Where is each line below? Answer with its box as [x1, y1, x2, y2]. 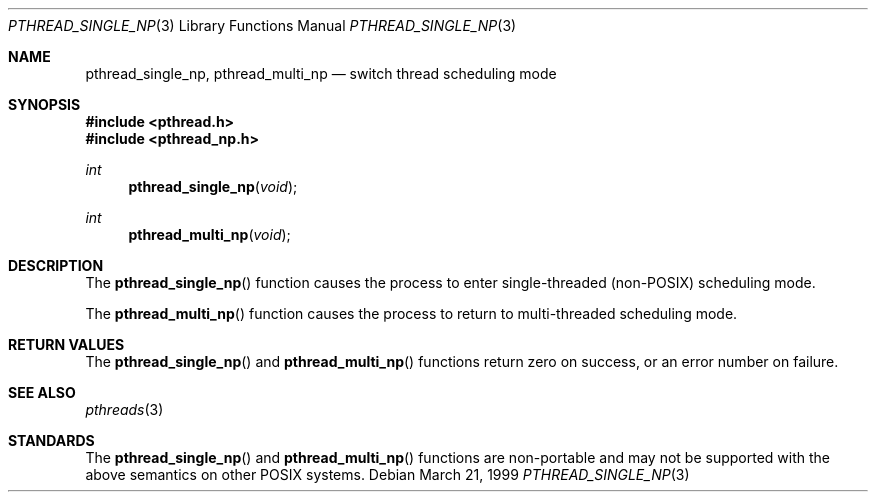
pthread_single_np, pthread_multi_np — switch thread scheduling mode [85, 65, 557, 82]
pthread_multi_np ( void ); [128, 226, 291, 243]
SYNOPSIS [8, 96, 81, 113]
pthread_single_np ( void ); [128, 178, 298, 195]
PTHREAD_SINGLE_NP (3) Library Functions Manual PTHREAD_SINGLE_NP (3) [8, 17, 517, 34]
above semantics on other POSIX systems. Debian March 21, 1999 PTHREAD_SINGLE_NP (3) [85, 466, 690, 483]
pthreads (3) [85, 401, 164, 418]
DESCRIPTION [8, 257, 104, 274]
